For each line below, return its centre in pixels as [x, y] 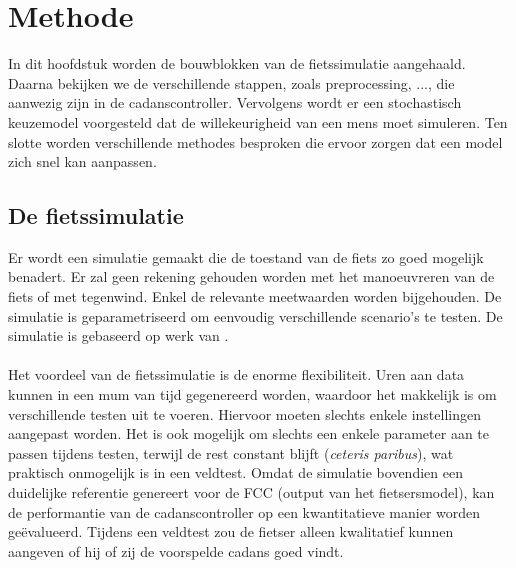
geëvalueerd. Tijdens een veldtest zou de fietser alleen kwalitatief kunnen [231, 531]
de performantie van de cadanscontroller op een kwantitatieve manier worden [244, 511]
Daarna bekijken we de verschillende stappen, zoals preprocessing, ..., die [231, 82]
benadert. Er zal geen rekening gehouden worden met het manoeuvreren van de [251, 276]
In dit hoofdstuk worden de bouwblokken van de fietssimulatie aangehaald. [237, 63]
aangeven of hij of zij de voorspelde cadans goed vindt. [176, 550]
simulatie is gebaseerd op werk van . [118, 335]
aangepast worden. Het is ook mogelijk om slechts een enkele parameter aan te [249, 433]
